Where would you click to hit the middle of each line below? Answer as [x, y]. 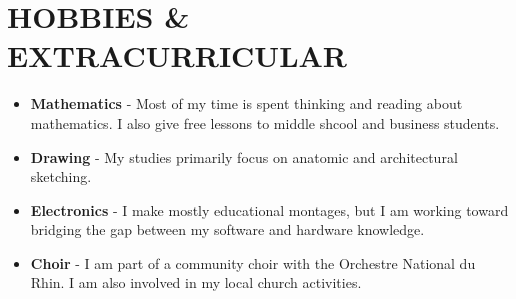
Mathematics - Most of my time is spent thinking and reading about [246, 103]
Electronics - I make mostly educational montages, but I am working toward [269, 209]
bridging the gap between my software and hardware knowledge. [227, 229]
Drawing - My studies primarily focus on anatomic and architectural [244, 156]
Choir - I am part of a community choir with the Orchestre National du [253, 262]
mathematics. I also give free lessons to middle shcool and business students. [265, 122]
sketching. [61, 176]
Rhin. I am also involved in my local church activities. [196, 282]
